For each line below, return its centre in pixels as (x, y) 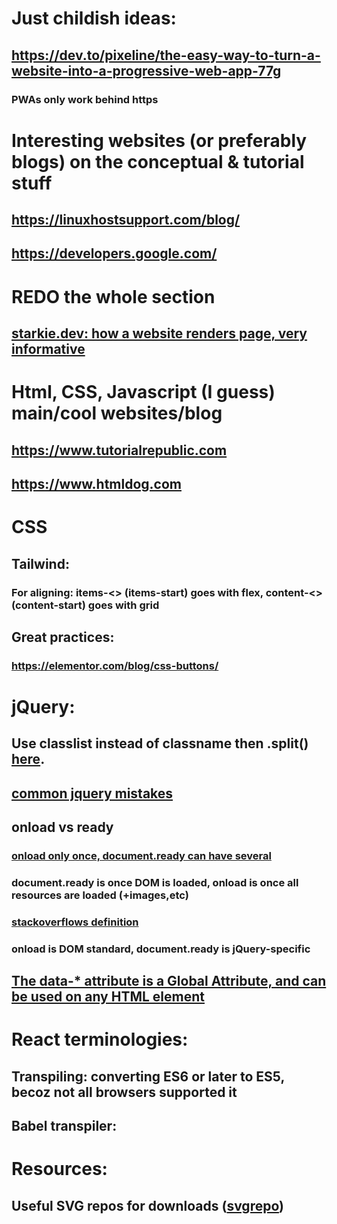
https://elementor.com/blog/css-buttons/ (115, 665)
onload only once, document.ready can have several (141, 856)
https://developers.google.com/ (114, 253)
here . (28, 759)
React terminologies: (100, 1039)
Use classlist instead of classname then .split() (160, 743)
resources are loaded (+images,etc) (100, 895)
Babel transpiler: (64, 1126)
